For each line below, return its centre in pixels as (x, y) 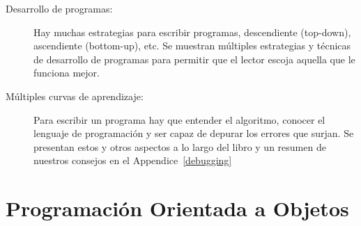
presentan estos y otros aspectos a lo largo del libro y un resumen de (180, 146)
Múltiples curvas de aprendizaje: (75, 96)
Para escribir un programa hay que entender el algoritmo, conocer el (179, 119)
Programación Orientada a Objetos (177, 208)
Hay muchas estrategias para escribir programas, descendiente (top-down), (192, 32)
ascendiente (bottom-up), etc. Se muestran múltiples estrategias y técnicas (192, 46)
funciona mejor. (67, 73)
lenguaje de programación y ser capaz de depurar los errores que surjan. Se (194, 133)
